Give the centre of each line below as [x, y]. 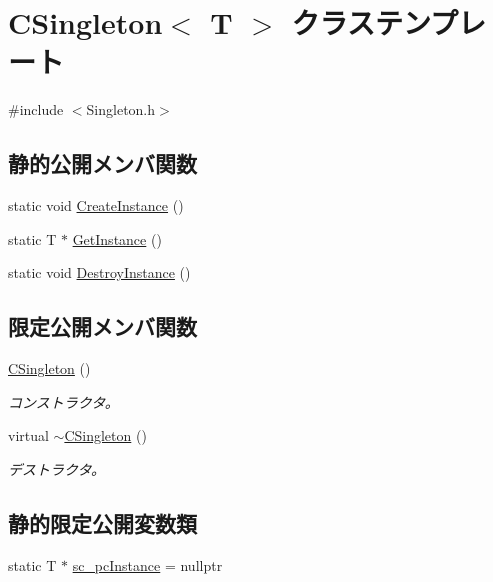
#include [36, 109]
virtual [28, 435]
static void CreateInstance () [96, 205]
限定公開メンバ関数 [102, 326]
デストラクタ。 [57, 468]
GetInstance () [117, 238]
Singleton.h [121, 109]
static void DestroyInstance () [99, 272]
